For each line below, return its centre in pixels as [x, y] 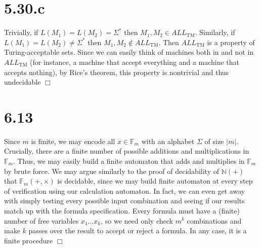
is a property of [231, 42]
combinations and [214, 220]
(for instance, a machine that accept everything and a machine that [135, 62]
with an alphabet [168, 141]
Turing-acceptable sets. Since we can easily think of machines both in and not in [129, 52]
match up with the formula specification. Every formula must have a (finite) [122, 210]
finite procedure [29, 240]
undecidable [23, 82]
